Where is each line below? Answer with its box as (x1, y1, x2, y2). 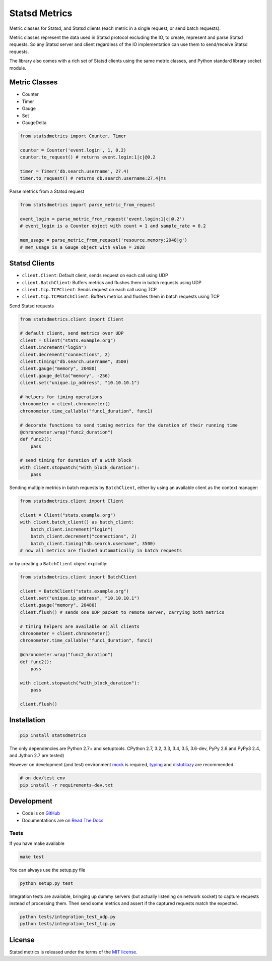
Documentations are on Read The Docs (22, 817, 104, 823)
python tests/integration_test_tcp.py (20, 921, 116, 927)
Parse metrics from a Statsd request (9, 188, 85, 194)
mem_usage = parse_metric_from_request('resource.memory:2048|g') (20, 237, 187, 243)
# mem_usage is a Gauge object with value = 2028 (20, 244, 145, 250)
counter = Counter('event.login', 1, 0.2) (20, 147, 126, 153)
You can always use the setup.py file (9, 867, 86, 873)
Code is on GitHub (22, 810, 60, 816)
